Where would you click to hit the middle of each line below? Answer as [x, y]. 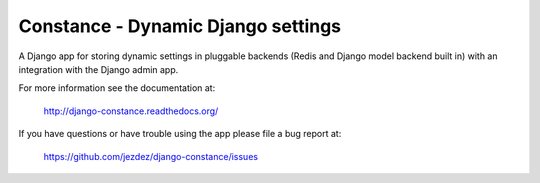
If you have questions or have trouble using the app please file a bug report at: [180, 134]
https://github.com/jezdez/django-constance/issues [151, 156]
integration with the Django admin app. [98, 69]
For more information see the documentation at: [117, 88]
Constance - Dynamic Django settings [180, 26]
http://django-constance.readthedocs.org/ [131, 111]
